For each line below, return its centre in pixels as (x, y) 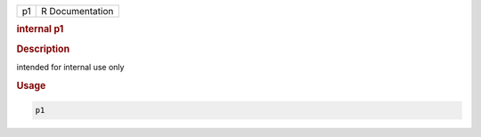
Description (43, 49)
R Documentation (77, 11)
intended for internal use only (70, 67)
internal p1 (40, 29)
